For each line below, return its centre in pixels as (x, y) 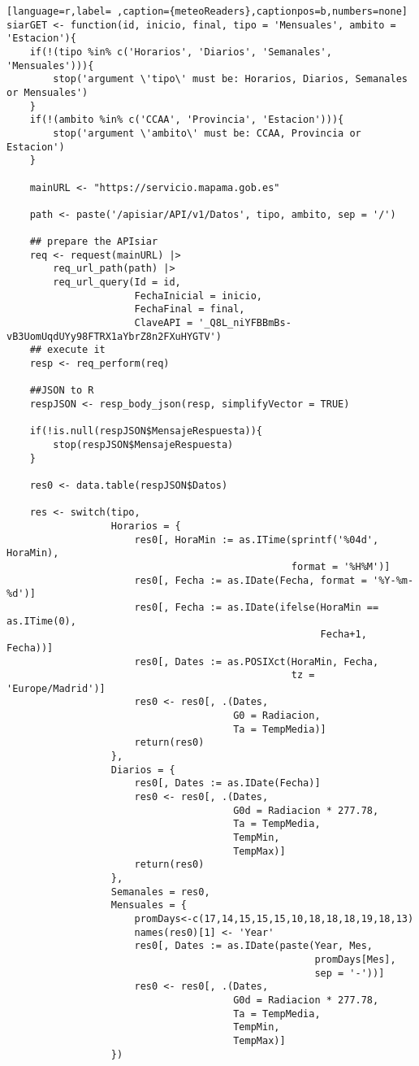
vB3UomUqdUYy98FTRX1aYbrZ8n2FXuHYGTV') (114, 336)
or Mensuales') (48, 92)
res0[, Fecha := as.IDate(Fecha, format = (251, 580)
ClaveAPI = (164, 323)
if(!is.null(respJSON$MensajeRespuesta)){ (146, 431)
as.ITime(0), (41, 621)
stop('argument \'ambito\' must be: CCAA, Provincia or (207, 133)
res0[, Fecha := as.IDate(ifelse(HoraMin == (257, 607)
